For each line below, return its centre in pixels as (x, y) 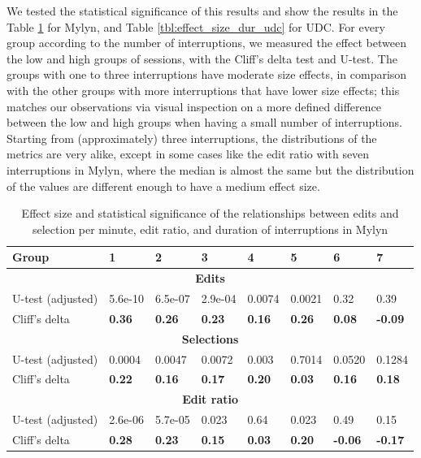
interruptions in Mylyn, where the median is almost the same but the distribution (210, 169)
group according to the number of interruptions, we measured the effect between (206, 43)
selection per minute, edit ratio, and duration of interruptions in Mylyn (210, 229)
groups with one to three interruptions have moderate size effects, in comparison (207, 74)
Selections (210, 338)
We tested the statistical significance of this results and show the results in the (202, 11)
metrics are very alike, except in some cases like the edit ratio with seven (188, 154)
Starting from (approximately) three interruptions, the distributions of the (192, 138)
